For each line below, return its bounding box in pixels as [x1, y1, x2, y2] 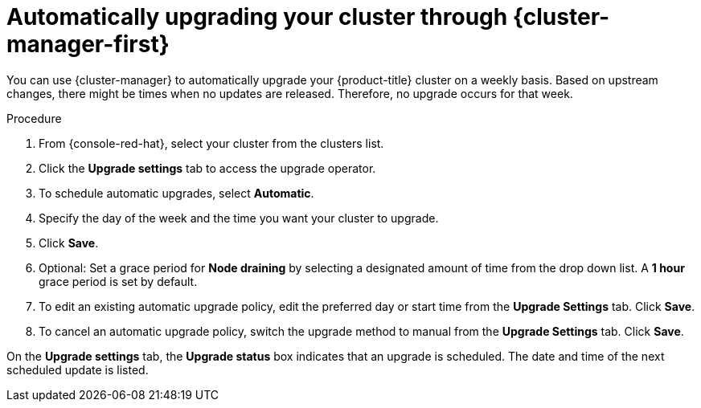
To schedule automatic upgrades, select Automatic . [39, 186, 314, 200]
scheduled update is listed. [6, 362, 149, 377]
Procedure [6, 111, 62, 125]
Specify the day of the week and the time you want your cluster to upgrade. [39, 210, 439, 225]
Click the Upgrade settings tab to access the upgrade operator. [39, 161, 376, 175]
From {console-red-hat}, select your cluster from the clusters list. [39, 136, 384, 150]
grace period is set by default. [39, 274, 198, 288]
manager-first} [6, 31, 170, 58]
